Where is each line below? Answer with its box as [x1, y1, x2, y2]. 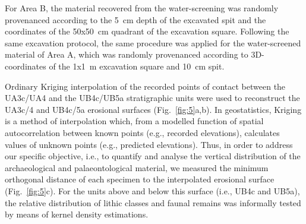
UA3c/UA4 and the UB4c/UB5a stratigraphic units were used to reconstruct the [5, 92, 300, 104]
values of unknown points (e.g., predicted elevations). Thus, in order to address [5, 138, 293, 150]
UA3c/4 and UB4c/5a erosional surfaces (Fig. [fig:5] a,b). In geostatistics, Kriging [5, 103, 302, 115]
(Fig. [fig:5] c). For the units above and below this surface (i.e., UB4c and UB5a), [5, 184, 300, 197]
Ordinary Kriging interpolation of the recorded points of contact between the [5, 80, 286, 92]
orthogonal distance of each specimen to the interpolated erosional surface [5, 173, 275, 185]
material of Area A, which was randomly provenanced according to [5, 48, 248, 61]
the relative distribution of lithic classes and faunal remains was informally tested [5, 196, 301, 209]
